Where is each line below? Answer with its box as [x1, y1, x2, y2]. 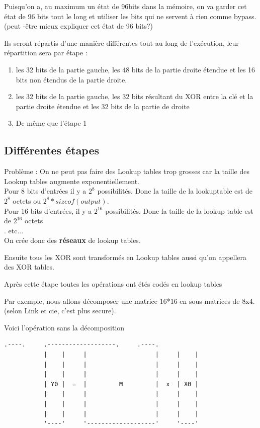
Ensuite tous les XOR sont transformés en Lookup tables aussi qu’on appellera [4, 251, 247, 262]
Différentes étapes [4, 142, 100, 158]
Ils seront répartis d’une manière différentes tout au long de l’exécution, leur [4, 37, 239, 48]
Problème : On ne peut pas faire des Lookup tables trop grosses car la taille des [4, 166, 249, 177]
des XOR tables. [4, 262, 54, 272]
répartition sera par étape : [4, 47, 88, 58]
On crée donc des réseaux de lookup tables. [4, 235, 141, 245]
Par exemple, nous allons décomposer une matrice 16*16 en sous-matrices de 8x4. [4, 295, 255, 306]
